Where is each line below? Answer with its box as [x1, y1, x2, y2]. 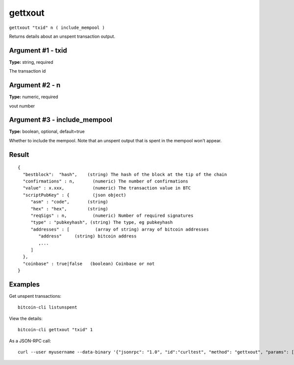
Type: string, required [9, 59, 53, 65]
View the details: [9, 315, 43, 321]
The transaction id [9, 68, 46, 74]
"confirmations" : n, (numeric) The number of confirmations [23, 179, 189, 184]
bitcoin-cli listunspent [18, 305, 77, 310]
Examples [9, 280, 40, 288]
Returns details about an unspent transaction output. [9, 33, 115, 39]
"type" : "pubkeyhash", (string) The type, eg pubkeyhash [30, 220, 173, 225]
